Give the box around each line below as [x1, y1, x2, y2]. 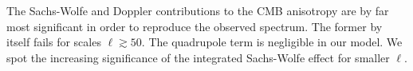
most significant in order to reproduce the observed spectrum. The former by [6, 18, 383, 34]
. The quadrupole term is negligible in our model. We [141, 34, 403, 50]
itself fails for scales [6, 34, 101, 50]
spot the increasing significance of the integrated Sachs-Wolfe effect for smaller [6, 49, 390, 65]
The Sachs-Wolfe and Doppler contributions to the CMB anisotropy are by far [6, 2, 389, 18]
